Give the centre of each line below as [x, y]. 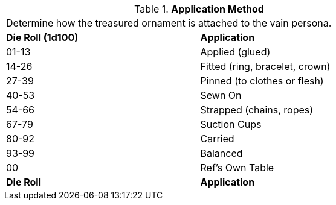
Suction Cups [231, 124]
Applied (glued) [235, 52]
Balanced [221, 153]
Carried [217, 139]
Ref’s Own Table [237, 168]
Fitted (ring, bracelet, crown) [265, 66]
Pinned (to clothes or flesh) [262, 81]
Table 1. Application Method [199, 9]
